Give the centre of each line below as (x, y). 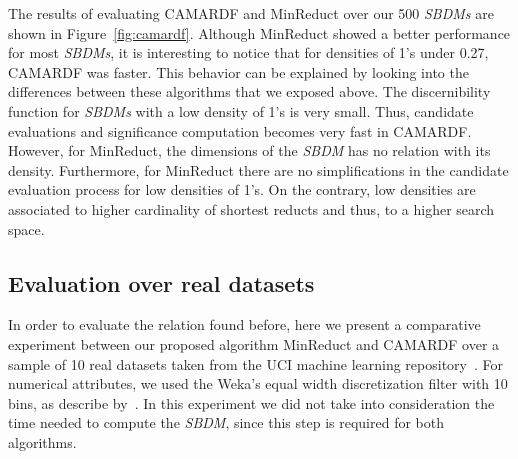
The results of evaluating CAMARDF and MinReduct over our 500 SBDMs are (251, 13)
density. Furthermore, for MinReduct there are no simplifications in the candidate (258, 169)
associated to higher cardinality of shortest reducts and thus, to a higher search (251, 208)
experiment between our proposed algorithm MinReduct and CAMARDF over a (254, 343)
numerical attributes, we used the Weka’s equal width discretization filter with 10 (258, 383)
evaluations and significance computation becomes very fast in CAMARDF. (240, 130)
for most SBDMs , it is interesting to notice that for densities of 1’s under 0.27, (248, 52)
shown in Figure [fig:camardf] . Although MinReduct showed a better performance (259, 32)
